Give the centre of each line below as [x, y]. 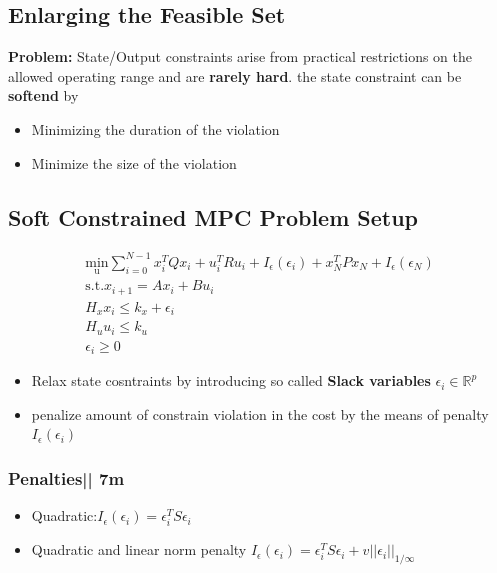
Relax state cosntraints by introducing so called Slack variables [231, 380]
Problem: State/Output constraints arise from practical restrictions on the [240, 56]
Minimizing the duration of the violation [155, 128]
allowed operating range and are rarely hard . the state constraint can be [235, 75]
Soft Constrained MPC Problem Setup [213, 216]
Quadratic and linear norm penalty [139, 549]
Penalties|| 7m [66, 477]
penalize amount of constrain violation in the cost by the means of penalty [260, 413]
